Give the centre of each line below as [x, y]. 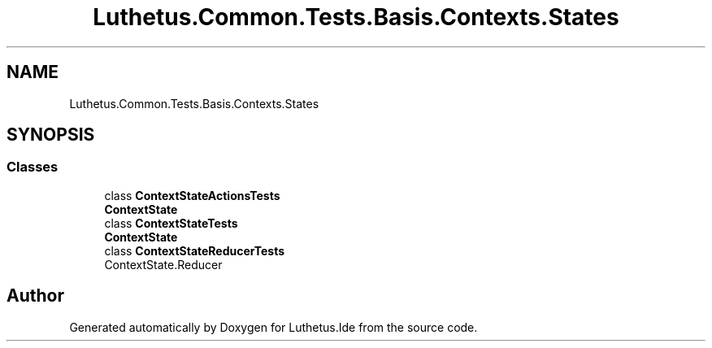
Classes [33, 167]
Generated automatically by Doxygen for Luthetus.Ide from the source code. [274, 327]
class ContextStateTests [171, 223]
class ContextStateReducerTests [195, 250]
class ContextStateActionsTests [192, 195]
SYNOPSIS [51, 135]
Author [35, 296]
